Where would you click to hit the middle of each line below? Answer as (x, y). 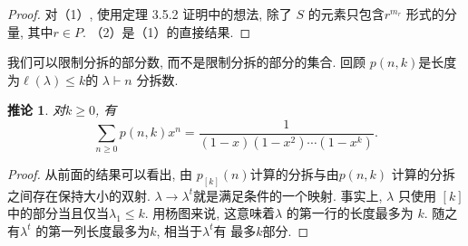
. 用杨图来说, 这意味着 (210, 213)
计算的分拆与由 (294, 173)
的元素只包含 (346, 14)
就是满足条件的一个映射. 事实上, (288, 195)
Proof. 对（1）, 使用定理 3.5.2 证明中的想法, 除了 (150, 14)
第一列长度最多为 (99, 230)
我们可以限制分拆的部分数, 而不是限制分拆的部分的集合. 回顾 (187, 62)
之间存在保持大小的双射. (79, 195)
